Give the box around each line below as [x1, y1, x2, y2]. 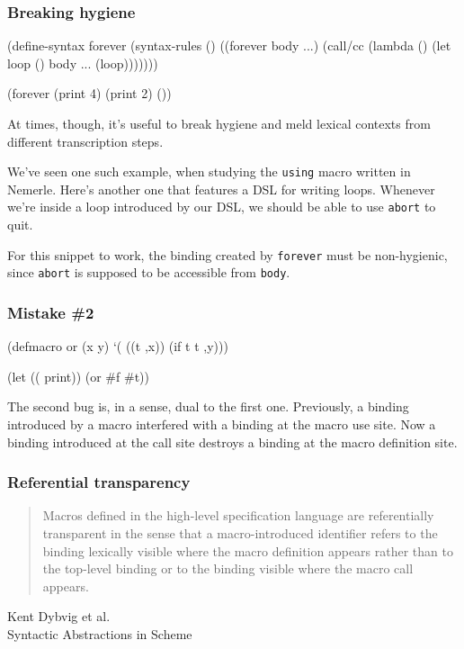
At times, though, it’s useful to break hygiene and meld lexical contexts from [7, 114, 431, 132]
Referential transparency [7, 471, 191, 493]
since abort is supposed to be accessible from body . [7, 263, 290, 282]
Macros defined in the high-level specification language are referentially [42, 506, 434, 525]
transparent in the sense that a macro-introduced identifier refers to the [42, 524, 438, 542]
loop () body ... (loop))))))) [7, 53, 158, 72]
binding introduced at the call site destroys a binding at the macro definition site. [7, 432, 458, 451]
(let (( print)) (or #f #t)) [7, 366, 149, 385]
